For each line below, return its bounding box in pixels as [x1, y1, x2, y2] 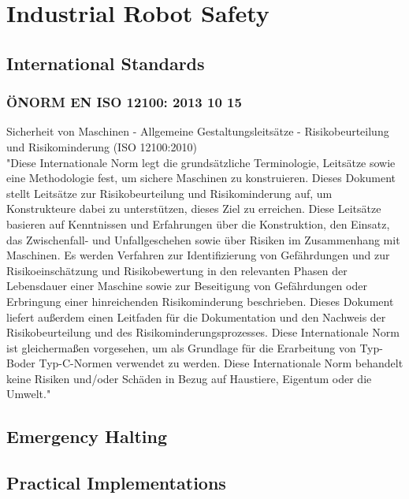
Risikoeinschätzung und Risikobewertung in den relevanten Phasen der [6, 262, 348, 278]
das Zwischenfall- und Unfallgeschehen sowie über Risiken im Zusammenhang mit [6, 231, 400, 248]
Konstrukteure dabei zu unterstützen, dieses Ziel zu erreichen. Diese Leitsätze [6, 200, 381, 217]
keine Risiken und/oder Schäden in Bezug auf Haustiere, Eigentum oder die [6, 370, 372, 386]
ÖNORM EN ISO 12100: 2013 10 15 [6, 92, 242, 112]
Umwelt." [6, 385, 51, 402]
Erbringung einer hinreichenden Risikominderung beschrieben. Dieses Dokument [6, 292, 394, 309]
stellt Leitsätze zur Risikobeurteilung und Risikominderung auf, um [6, 184, 333, 201]
